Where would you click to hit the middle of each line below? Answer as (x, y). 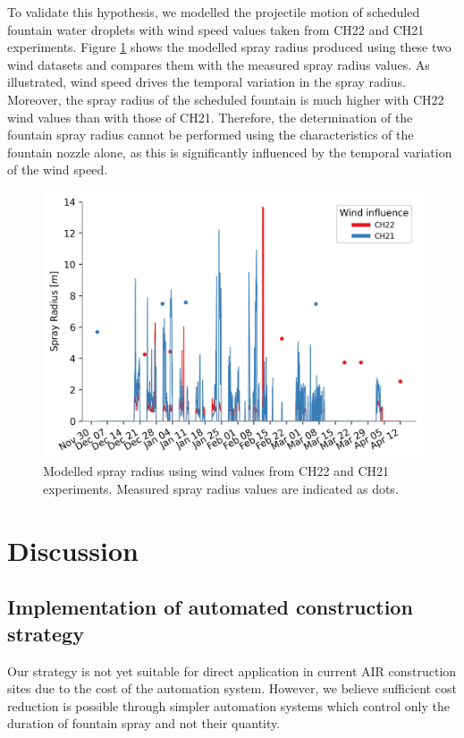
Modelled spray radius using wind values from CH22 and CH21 (216, 471)
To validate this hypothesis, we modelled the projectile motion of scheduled (214, 12)
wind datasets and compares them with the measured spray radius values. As (219, 64)
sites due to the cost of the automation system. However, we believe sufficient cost (232, 688)
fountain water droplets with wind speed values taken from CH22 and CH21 (216, 29)
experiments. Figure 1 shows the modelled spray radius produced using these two (229, 47)
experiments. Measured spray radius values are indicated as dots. (221, 489)
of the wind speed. (58, 170)
